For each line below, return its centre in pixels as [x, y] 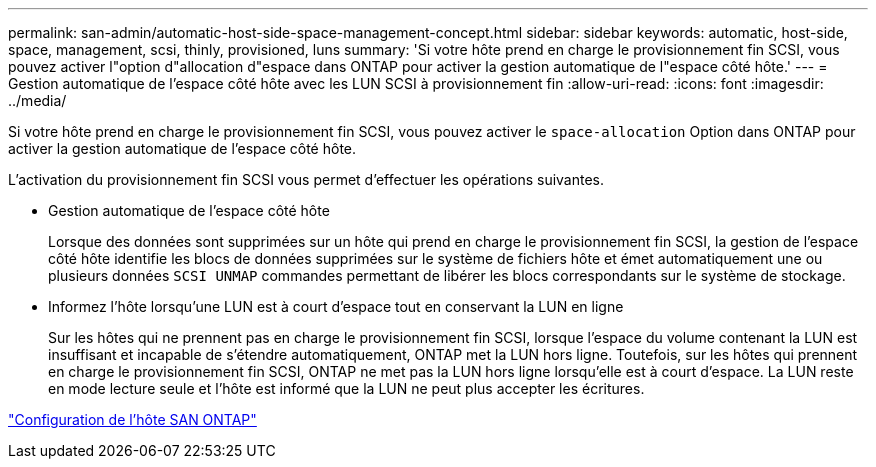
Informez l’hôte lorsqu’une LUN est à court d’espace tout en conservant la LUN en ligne [336, 306]
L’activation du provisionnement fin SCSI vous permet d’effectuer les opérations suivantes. [306, 179]
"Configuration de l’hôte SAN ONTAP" [132, 419]
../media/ [37, 100]
